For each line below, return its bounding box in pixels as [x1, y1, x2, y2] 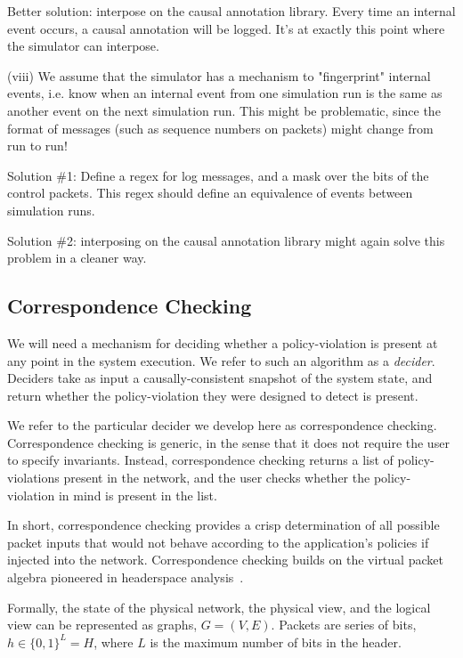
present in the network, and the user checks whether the [63, 468, 370, 487]
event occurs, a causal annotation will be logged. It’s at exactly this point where [7, 19, 445, 37]
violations [7, 468, 60, 487]
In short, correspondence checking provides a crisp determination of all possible [7, 516, 440, 534]
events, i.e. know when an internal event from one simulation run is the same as [7, 84, 443, 102]
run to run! [7, 136, 68, 155]
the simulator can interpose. [7, 37, 159, 55]
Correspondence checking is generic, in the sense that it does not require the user [7, 433, 450, 451]
